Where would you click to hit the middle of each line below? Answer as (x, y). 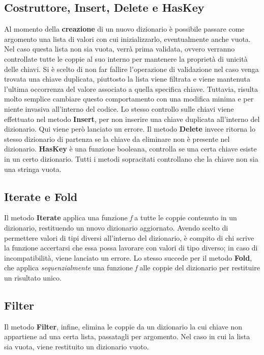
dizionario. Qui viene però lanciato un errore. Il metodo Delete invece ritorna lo (130, 129)
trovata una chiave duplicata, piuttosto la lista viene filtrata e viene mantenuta (127, 79)
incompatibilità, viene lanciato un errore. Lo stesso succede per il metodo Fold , (128, 257)
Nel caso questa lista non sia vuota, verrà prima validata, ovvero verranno (120, 49)
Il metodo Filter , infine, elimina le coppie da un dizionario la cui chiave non (123, 326)
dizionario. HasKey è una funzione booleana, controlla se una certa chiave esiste (130, 149)
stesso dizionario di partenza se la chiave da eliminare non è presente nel (117, 138)
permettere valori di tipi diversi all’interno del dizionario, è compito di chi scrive (129, 237)
